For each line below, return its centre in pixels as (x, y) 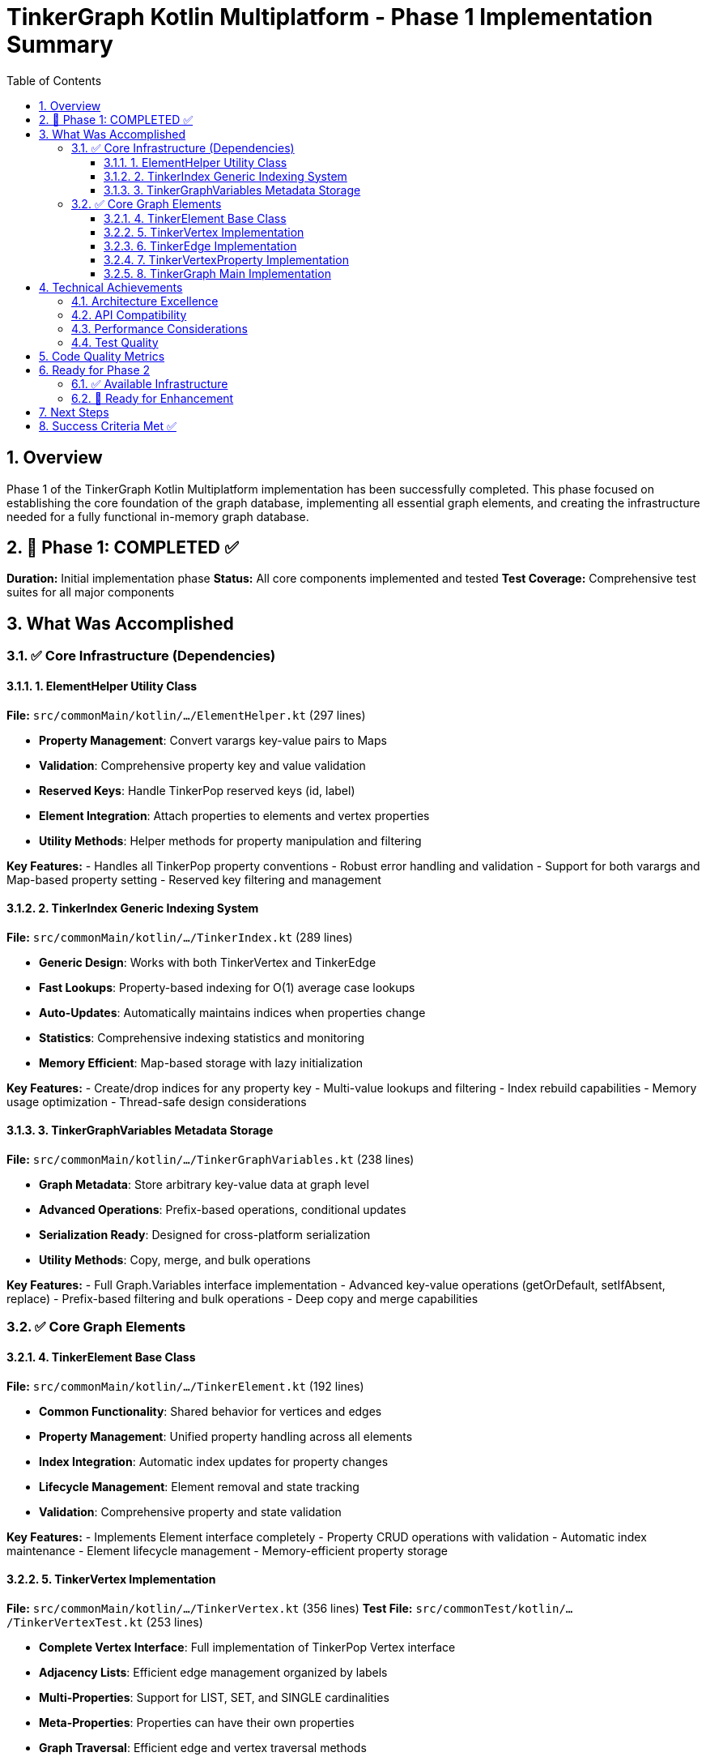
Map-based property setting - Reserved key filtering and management (194, 879)
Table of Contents (54, 80)
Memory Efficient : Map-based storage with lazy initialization (201, 1062)
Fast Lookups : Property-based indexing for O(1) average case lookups (227, 987)
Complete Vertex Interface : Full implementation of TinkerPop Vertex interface (247, 1647)
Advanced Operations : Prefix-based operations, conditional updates (223, 1209)
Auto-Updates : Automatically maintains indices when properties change (232, 1012)
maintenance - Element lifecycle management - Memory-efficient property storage (227, 1550)
